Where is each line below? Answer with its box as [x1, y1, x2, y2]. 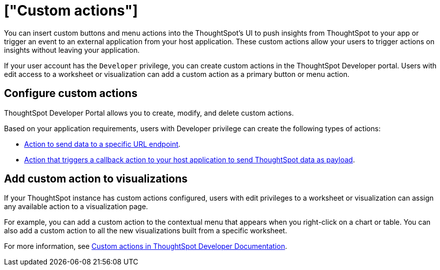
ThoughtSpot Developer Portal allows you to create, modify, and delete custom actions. [4, 108, 294, 117]
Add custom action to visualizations [4, 172, 188, 186]
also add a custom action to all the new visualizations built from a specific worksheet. [4, 226, 287, 235]
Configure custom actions [4, 87, 137, 100]
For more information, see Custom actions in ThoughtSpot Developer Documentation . [4, 242, 287, 251]
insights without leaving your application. [4, 45, 140, 54]
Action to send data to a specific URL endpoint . [24, 139, 181, 148]
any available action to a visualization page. [4, 202, 148, 211]
